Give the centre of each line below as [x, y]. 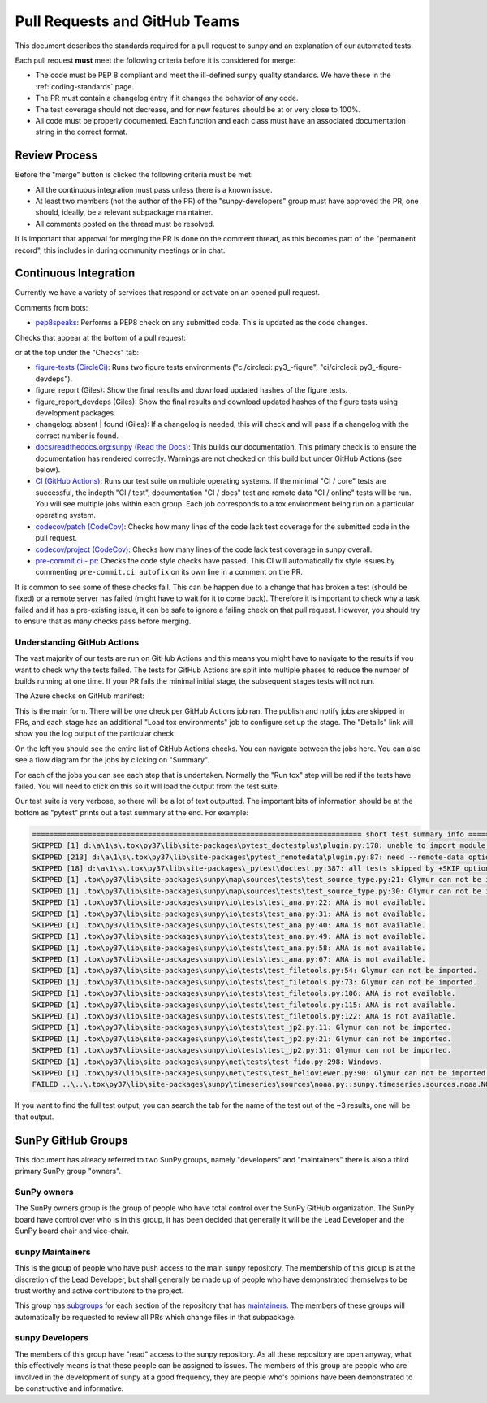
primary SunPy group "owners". [68, 1171]
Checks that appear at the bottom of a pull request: [101, 337]
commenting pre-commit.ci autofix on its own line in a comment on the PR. [169, 572]
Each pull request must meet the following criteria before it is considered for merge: [155, 60]
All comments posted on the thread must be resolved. [125, 224]
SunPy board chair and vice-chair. [72, 1231]
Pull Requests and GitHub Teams [127, 21]
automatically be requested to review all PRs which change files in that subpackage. [155, 1317]
